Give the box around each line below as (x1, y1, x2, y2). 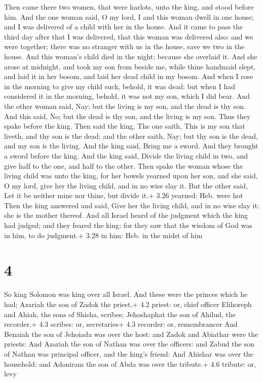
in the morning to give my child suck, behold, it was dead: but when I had (4, 81, 235, 91)
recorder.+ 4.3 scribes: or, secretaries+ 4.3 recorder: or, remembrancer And (4, 319, 238, 329)
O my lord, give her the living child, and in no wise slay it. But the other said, (4, 180, 248, 190)
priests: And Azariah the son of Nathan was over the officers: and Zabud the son (4, 338, 254, 349)
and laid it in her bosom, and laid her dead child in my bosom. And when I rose (4, 71, 253, 82)
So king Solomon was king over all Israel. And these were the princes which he (4, 289, 248, 299)
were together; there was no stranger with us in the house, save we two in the (4, 41, 245, 52)
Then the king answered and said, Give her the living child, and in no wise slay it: (4, 200, 259, 210)
